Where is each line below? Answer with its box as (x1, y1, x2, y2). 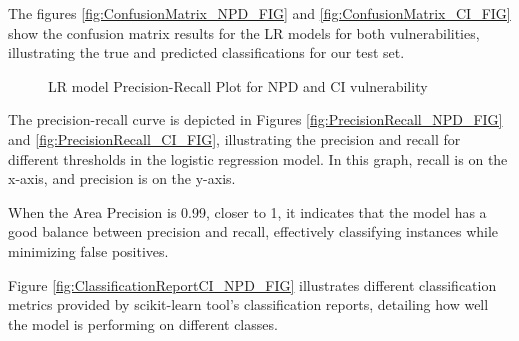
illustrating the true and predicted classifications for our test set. (8, 42, 405, 63)
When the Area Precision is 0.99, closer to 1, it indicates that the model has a (8, 201, 487, 222)
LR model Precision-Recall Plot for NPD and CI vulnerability (48, 75, 428, 96)
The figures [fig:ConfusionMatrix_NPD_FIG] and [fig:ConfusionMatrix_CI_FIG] (8, 3, 511, 23)
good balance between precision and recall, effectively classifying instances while (8, 221, 499, 242)
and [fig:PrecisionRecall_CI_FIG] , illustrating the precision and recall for (8, 128, 461, 149)
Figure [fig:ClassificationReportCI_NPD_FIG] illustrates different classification (8, 274, 497, 295)
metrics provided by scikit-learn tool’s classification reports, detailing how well (8, 294, 489, 315)
